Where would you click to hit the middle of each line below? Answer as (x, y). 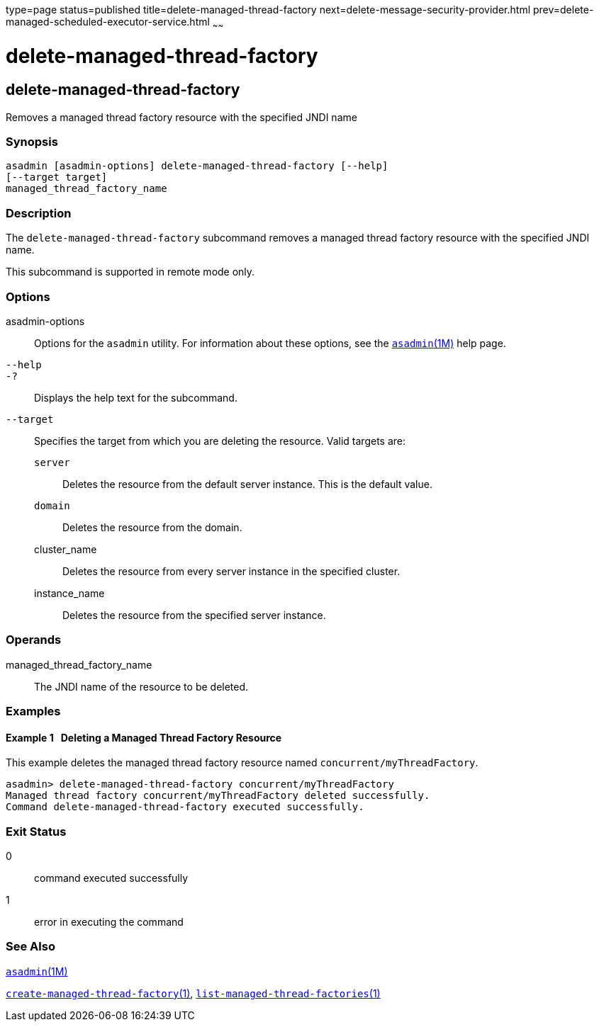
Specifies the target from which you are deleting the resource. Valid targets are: (220, 441)
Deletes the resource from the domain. (152, 527)
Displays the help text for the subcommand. (136, 397)
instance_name (69, 593)
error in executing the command (109, 922)
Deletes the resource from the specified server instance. (194, 615)
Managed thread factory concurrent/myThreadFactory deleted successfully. (218, 796)
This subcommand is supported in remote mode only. (130, 272)
